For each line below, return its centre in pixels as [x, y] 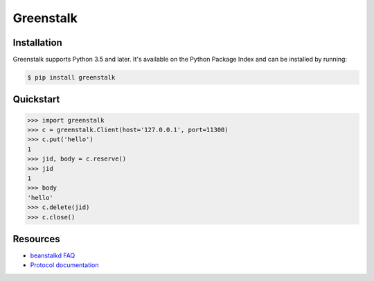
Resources [36, 239]
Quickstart [36, 99]
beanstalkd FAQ [53, 255]
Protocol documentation [65, 265]
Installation [37, 43]
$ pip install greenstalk [71, 78]
